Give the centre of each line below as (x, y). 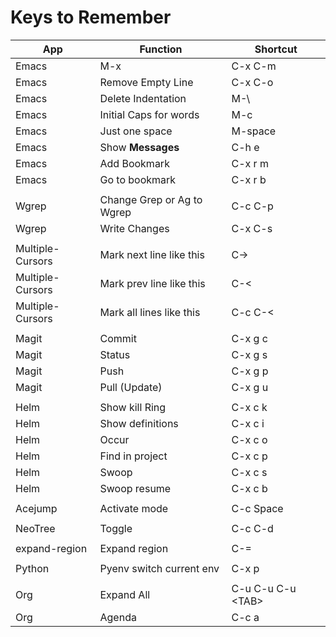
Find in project (133, 456)
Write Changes (134, 228)
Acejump (36, 508)
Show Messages (139, 147)
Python (32, 568)
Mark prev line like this (152, 283)
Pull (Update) (131, 387)
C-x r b (249, 179)
